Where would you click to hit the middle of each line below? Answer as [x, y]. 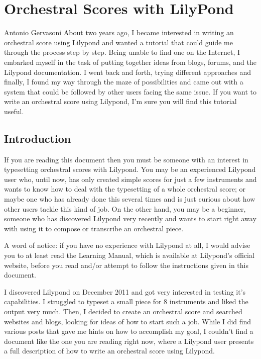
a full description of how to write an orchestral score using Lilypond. [109, 351]
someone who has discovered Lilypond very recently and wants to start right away [130, 218]
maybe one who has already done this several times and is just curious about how [130, 199]
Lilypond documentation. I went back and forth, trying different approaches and [128, 72]
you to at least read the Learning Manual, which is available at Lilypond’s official [129, 255]
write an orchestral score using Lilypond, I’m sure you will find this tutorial [120, 101]
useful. [14, 111]
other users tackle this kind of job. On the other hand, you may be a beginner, [125, 208]
